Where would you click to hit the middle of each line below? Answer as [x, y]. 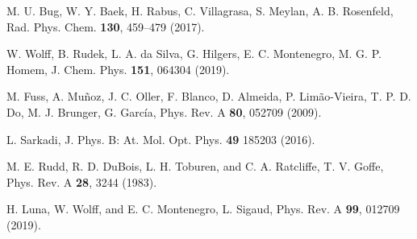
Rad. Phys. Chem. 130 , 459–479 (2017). [106, 26]
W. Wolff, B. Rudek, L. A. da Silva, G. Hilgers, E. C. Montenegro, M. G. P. [194, 54]
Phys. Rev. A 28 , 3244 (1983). [82, 181]
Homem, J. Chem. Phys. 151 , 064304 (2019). [118, 69]
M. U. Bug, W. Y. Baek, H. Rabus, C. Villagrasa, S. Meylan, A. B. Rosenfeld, [200, 10]
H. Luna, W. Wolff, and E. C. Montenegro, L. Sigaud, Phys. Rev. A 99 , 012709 [203, 209]
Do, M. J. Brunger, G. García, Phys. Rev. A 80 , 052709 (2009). [164, 111]
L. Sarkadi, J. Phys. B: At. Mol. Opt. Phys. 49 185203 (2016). [161, 139]
